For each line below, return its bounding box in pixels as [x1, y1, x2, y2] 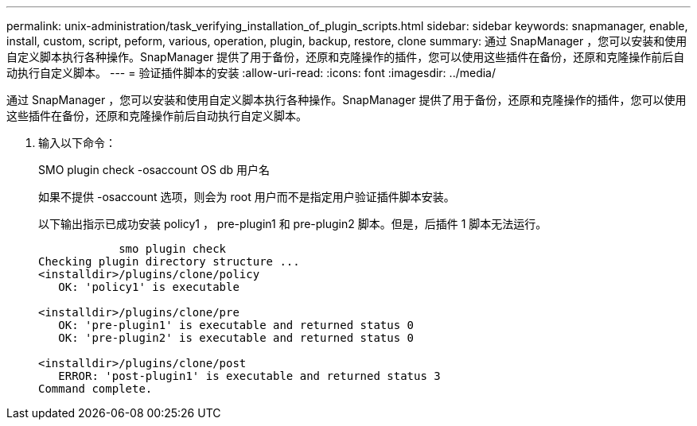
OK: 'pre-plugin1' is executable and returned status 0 [58, 319, 415, 331]
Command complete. [38, 382, 153, 395]
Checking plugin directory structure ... [38, 255, 300, 268]
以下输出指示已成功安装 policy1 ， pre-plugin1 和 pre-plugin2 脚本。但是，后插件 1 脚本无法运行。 [38, 217, 547, 230]
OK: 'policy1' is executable [58, 281, 239, 293]
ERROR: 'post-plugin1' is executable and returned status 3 [58, 370, 441, 382]
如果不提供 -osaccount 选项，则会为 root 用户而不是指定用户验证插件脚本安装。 [38, 190, 455, 203]
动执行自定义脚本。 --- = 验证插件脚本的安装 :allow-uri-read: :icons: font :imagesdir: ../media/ [6, 66, 496, 79]
